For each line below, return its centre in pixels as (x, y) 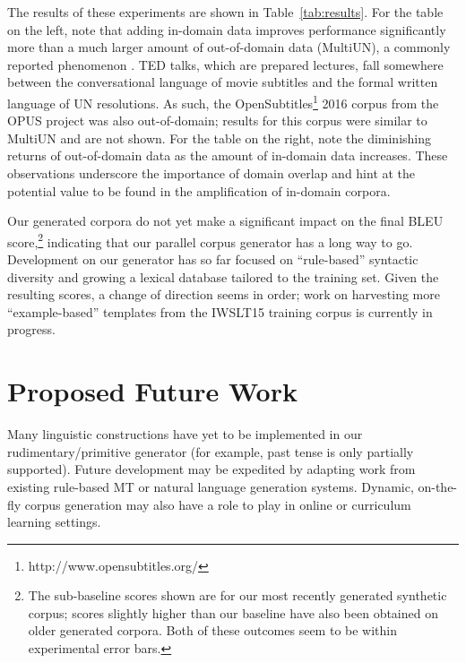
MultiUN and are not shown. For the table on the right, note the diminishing (220, 138)
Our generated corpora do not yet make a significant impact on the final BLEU (225, 221)
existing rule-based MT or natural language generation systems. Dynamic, (211, 486)
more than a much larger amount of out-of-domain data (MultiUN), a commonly (229, 47)
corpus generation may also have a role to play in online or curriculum (218, 504)
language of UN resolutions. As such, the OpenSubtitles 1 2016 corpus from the (223, 101)
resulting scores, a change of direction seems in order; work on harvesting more (224, 294)
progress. (31, 329)
